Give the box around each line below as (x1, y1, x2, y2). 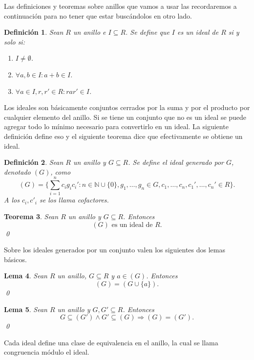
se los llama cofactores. (39, 195, 109, 205)
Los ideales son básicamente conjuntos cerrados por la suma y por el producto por (4, 102, 250, 112)
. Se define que (126, 27, 169, 37)
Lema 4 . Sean (4, 270, 47, 281)
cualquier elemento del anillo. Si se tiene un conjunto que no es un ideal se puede (4, 112, 247, 122)
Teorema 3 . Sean (4, 211, 59, 222)
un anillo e (73, 27, 106, 37)
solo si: (4, 36, 25, 46)
